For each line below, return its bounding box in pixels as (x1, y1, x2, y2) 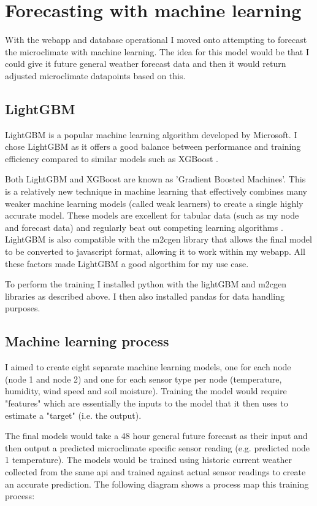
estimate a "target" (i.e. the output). (5, 408, 142, 421)
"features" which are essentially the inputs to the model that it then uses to (5, 397, 288, 409)
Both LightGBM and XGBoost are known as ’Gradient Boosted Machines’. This (5, 173, 306, 185)
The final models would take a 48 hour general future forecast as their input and (5, 429, 308, 442)
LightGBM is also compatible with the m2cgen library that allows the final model (5, 233, 312, 246)
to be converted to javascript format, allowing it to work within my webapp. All (5, 245, 305, 258)
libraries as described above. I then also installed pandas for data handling (5, 289, 285, 302)
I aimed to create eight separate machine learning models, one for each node (5, 360, 291, 373)
